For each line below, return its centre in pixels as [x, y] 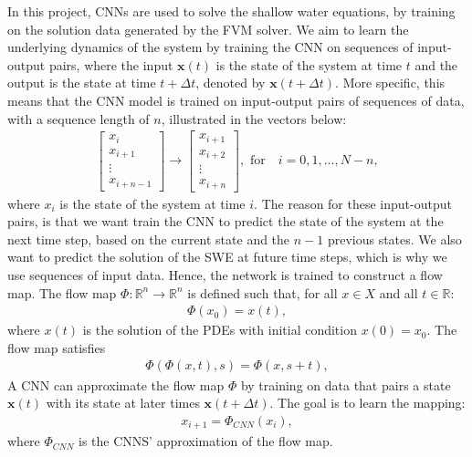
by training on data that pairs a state [346, 384]
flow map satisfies [57, 347]
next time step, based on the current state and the [149, 239]
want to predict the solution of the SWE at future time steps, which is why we [227, 257]
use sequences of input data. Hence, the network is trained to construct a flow [225, 275]
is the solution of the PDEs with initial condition [220, 330]
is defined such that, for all [262, 292]
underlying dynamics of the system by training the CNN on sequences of [210, 47]
